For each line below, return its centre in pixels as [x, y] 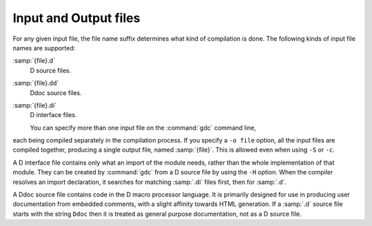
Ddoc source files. [56, 92]
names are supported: [44, 48]
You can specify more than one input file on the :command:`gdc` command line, [143, 127]
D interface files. [53, 115]
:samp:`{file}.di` [35, 105]
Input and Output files [76, 18]
